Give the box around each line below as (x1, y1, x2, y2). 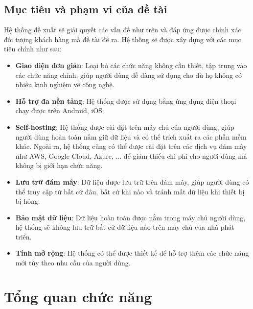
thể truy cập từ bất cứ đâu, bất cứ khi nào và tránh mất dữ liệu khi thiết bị (15, 186, 245, 196)
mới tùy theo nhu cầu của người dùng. (15, 258, 131, 268)
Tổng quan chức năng (4, 286, 152, 306)
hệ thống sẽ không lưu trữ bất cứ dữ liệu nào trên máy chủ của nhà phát (15, 222, 234, 232)
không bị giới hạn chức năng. (15, 160, 103, 170)
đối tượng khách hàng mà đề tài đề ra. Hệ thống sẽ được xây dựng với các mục (4, 34, 241, 44)
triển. (15, 231, 32, 241)
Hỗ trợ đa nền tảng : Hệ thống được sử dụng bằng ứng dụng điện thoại (15, 95, 236, 106)
